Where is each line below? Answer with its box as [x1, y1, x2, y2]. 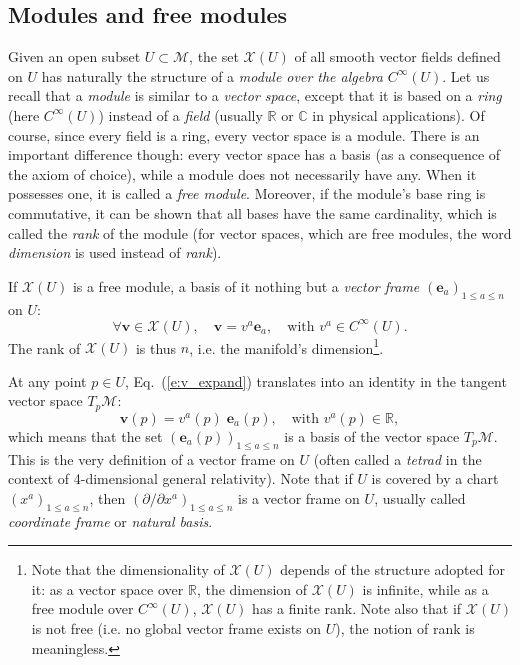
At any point [8, 370, 87, 391]
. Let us [442, 65, 490, 86]
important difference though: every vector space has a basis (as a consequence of [8, 144, 501, 165]
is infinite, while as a [362, 578, 489, 599]
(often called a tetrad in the [313, 448, 482, 469]
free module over [31, 598, 134, 619]
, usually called [374, 487, 466, 508]
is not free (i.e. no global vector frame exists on [31, 618, 322, 639]
